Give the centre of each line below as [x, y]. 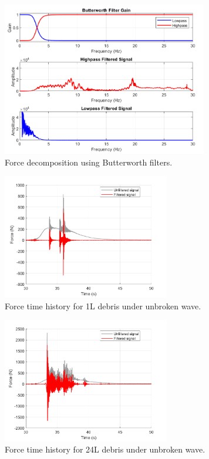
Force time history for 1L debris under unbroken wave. [103, 306]
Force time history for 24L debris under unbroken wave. [105, 449]
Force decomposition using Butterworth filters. [89, 162]
